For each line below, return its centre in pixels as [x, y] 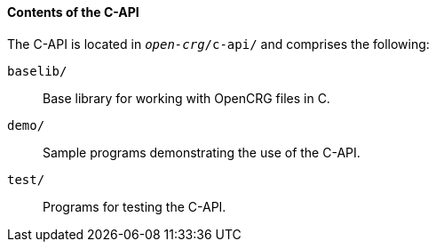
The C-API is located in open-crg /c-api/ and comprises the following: [218, 44]
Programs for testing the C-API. [135, 206]
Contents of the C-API [73, 12]
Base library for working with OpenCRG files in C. [186, 98]
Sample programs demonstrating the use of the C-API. [202, 152]
